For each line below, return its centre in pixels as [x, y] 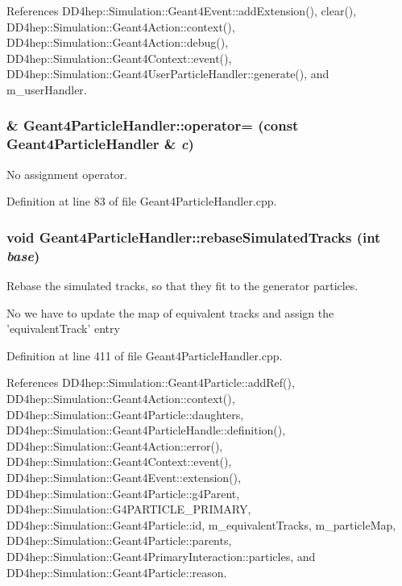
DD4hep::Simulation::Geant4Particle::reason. [117, 572]
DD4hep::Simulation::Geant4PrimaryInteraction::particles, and [161, 556]
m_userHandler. [47, 89]
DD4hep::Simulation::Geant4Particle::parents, [119, 540]
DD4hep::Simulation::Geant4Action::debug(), [118, 42]
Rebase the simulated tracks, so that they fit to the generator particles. [182, 286]
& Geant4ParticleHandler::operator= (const [153, 125]
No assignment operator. [67, 174]
